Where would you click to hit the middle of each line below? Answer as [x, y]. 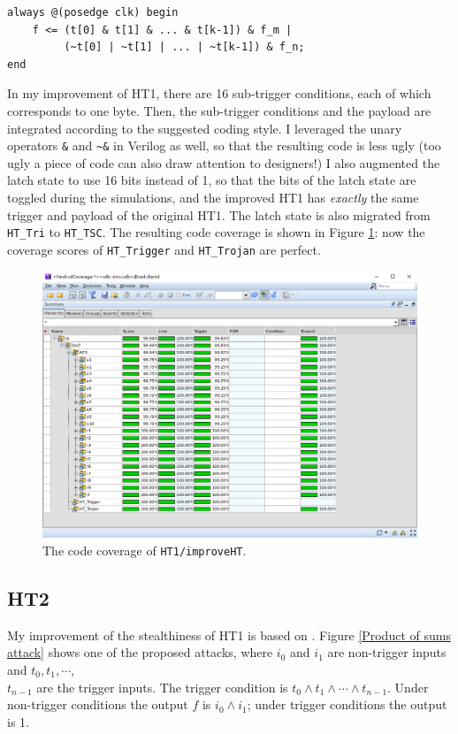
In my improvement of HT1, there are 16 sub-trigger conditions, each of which [219, 93]
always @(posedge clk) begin [93, 12]
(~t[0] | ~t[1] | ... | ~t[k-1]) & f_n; [184, 47]
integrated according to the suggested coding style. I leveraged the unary [205, 128]
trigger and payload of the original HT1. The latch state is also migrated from [219, 214]
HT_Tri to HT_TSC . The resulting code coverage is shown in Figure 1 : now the [216, 232]
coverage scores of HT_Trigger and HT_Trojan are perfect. [164, 249]
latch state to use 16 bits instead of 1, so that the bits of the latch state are [212, 180]
